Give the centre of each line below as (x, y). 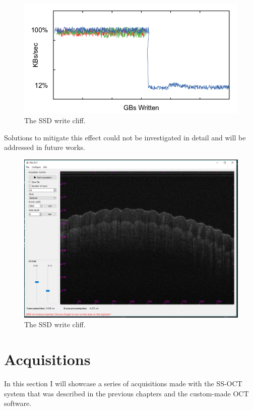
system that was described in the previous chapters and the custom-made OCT (126, 393)
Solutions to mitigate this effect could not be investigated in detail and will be (125, 137)
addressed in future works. (45, 147)
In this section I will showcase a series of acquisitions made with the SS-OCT (123, 383)
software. (18, 403)
